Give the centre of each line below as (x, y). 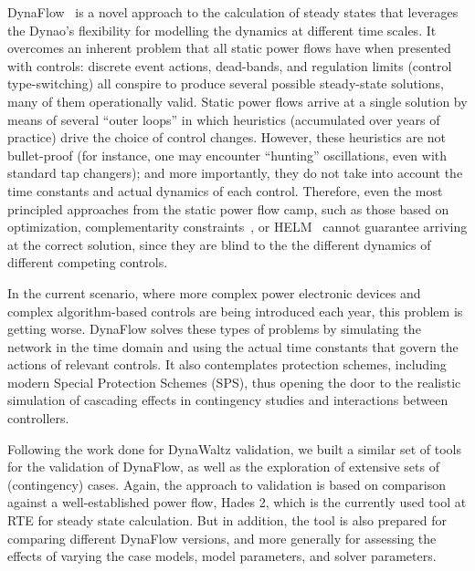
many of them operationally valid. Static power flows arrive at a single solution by (237, 101)
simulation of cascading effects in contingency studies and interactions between (228, 400)
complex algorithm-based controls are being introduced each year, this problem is (235, 311)
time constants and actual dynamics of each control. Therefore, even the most (225, 190)
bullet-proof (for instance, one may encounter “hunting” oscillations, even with (227, 155)
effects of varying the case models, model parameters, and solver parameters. (222, 556)
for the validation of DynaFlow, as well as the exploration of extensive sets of (223, 467)
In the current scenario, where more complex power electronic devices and (214, 292)
